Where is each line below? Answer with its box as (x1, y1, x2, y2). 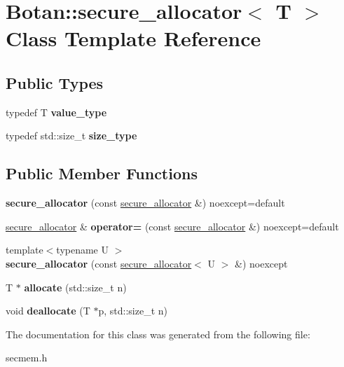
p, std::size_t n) (98, 303, 167, 318)
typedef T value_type (6, 104, 107, 119)
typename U (56, 242, 109, 257)
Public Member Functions (6, 162, 198, 184)
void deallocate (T (6, 303, 90, 318)
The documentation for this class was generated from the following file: (6, 326, 310, 341)
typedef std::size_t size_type (6, 128, 137, 143)
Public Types (6, 71, 104, 93)
